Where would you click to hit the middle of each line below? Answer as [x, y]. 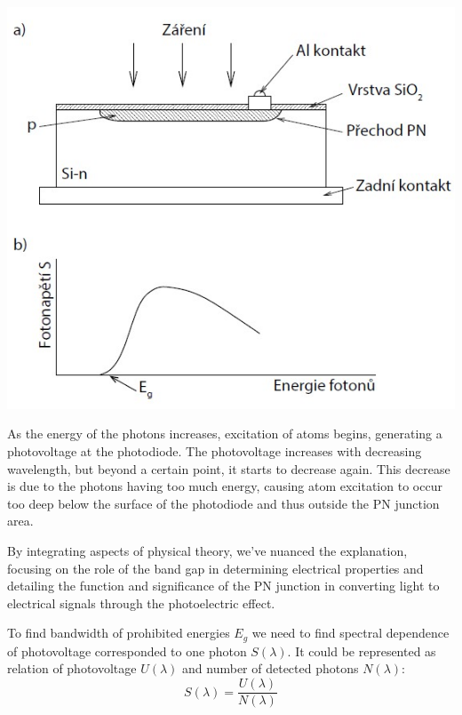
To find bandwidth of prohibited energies [119, 633]
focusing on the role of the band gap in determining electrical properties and [215, 568]
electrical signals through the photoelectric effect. [141, 603]
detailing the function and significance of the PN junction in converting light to [223, 586]
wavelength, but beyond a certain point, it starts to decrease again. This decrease [229, 468]
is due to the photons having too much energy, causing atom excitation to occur [225, 486]
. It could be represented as [362, 651]
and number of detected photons [271, 668]
